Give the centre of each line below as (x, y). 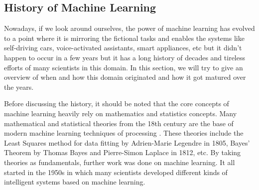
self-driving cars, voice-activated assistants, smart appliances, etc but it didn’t (123, 48)
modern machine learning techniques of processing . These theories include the (124, 133)
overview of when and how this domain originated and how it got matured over (125, 77)
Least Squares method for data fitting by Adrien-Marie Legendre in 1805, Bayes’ (127, 142)
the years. (19, 87)
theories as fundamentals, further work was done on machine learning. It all (120, 162)
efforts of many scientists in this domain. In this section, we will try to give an (124, 67)
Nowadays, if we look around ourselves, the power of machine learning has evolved (129, 28)
